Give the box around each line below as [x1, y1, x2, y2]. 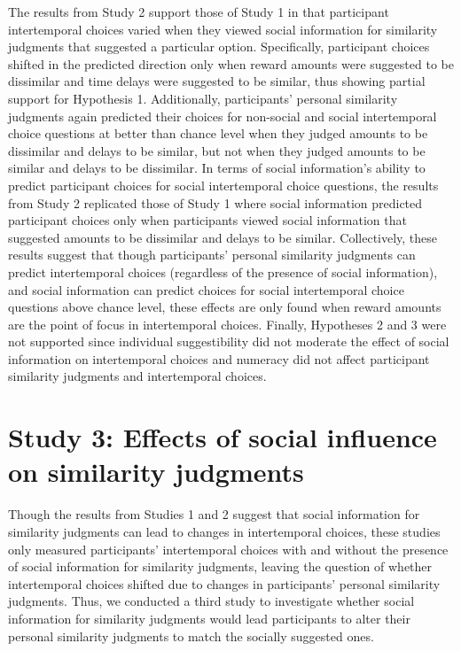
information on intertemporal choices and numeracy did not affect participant [8, 349, 430, 368]
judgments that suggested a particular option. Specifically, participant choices [8, 37, 430, 56]
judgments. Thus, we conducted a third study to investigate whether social [8, 592, 415, 610]
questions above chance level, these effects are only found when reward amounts [8, 298, 441, 316]
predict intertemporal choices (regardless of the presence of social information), [8, 262, 438, 281]
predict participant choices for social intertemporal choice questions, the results [8, 175, 439, 194]
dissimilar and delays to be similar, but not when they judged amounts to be [8, 141, 426, 159]
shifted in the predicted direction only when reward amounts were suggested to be [8, 54, 454, 73]
